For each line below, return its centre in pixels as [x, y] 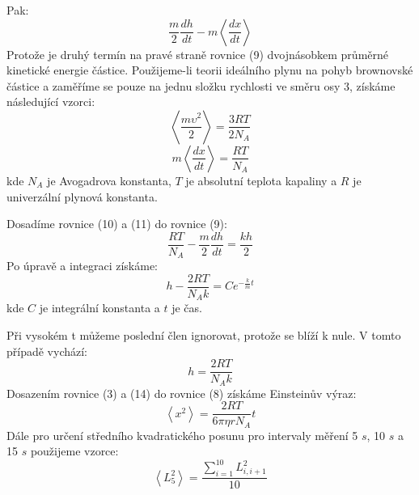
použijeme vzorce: [74, 451]
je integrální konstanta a [99, 308]
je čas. [187, 308]
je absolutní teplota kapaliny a [261, 180]
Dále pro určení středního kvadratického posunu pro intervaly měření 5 [182, 435]
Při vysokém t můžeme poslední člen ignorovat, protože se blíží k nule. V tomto [204, 334]
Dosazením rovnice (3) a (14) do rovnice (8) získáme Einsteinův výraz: [182, 393]
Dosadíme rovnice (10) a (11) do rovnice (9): [117, 224]
